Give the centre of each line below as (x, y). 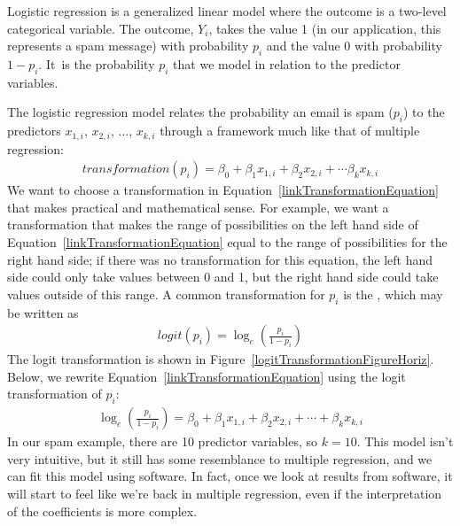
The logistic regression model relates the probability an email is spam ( (200, 112)
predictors (34, 131)
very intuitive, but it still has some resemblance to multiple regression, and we (220, 458)
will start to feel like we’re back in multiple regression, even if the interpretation (225, 494)
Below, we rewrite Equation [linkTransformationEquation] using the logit (207, 376)
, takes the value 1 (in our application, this (325, 28)
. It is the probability (97, 63)
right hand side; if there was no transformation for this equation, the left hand (220, 259)
